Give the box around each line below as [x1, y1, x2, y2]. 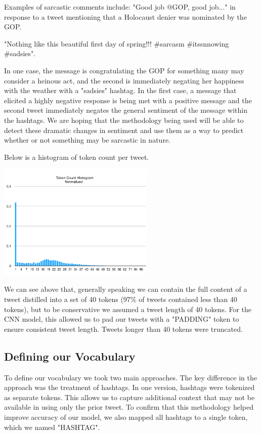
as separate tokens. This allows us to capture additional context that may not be [4, 392, 255, 402]
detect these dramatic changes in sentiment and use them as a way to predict [4, 124, 244, 135]
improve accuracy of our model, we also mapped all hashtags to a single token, [4, 411, 248, 422]
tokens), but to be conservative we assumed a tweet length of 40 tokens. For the [4, 303, 252, 314]
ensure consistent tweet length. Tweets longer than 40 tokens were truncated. [4, 323, 243, 334]
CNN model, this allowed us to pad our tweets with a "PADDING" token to [4, 314, 239, 324]
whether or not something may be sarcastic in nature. [4, 135, 170, 145]
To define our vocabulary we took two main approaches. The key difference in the [4, 372, 257, 382]
